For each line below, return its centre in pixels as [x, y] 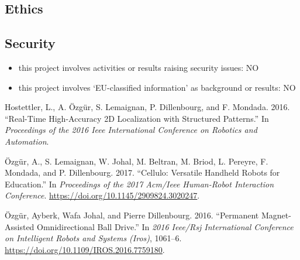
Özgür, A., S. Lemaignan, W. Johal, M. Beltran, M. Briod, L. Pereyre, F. [137, 161]
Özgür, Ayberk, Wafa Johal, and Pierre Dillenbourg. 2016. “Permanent [132, 215]
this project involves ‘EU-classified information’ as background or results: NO [157, 87]
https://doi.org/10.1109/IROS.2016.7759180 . [85, 249]
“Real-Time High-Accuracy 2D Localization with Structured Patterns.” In [137, 118]
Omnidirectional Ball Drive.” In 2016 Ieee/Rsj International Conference [165, 226]
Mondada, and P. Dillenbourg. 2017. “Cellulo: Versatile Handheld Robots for [142, 172]
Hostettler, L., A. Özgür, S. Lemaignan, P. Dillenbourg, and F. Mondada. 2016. [147, 107]
